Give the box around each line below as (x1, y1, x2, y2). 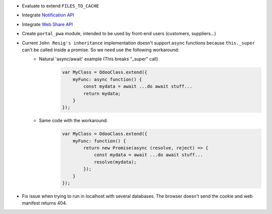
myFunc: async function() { (73, 76, 142, 82)
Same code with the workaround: (39, 118, 108, 124)
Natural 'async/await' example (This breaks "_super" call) (39, 56, 159, 62)
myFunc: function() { (73, 138, 126, 144)
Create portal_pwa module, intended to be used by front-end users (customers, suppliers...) (22, 31, 217, 37)
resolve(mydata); (94, 159, 137, 165)
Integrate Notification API (22, 12, 75, 18)
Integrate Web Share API (22, 21, 73, 27)
